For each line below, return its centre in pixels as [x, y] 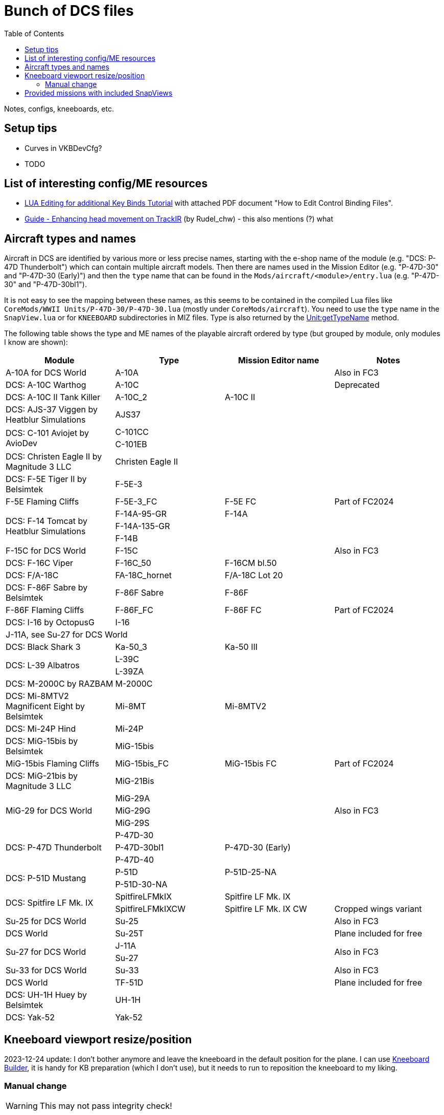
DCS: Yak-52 [30, 1018]
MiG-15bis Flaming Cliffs [52, 764]
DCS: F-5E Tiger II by [46, 479]
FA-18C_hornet [143, 575]
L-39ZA [130, 672]
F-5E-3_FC [136, 502]
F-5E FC [241, 502]
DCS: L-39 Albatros [43, 665]
